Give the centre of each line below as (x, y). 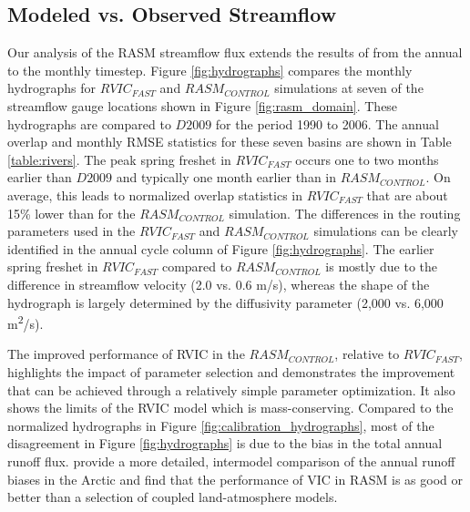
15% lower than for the (72, 213)
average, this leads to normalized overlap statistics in (155, 195)
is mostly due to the (381, 266)
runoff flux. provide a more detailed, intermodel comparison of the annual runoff (231, 461)
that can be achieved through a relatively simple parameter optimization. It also (231, 389)
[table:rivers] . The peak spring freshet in (119, 159)
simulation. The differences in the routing (345, 213)
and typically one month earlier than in (226, 177)
